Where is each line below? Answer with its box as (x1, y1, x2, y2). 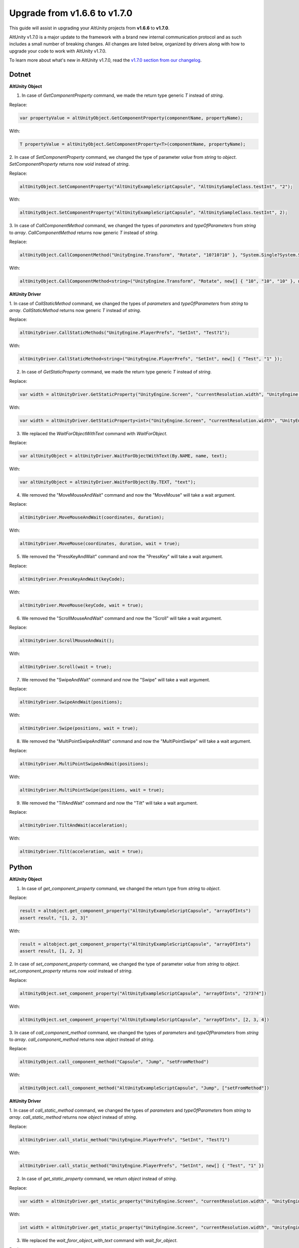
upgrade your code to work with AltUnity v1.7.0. (9, 48, 107, 54)
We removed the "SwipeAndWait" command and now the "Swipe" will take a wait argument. (21, 676, 210, 682)
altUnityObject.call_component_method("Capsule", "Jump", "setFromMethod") (19, 1059, 209, 1065)
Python (9, 863, 32, 872)
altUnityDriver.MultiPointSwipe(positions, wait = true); (19, 787, 164, 793)
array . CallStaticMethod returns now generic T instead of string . (9, 307, 142, 313)
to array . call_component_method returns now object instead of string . (9, 1036, 154, 1043)
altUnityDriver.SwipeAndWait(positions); (19, 699, 123, 705)
